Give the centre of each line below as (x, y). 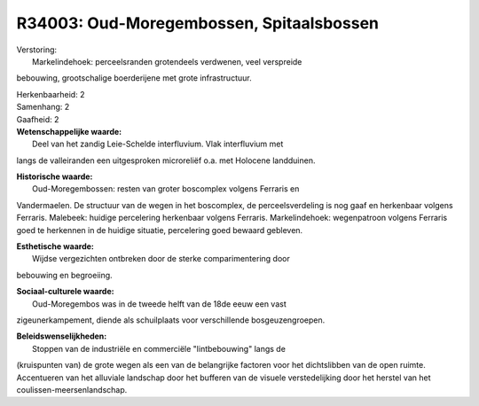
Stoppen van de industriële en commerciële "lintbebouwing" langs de (159, 348)
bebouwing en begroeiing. (64, 275)
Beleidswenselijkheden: (62, 336)
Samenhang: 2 (43, 107)
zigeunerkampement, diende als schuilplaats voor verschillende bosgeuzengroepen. (171, 320)
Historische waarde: (55, 176)
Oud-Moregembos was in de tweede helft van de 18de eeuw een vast (160, 304)
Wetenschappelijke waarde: (69, 131)
